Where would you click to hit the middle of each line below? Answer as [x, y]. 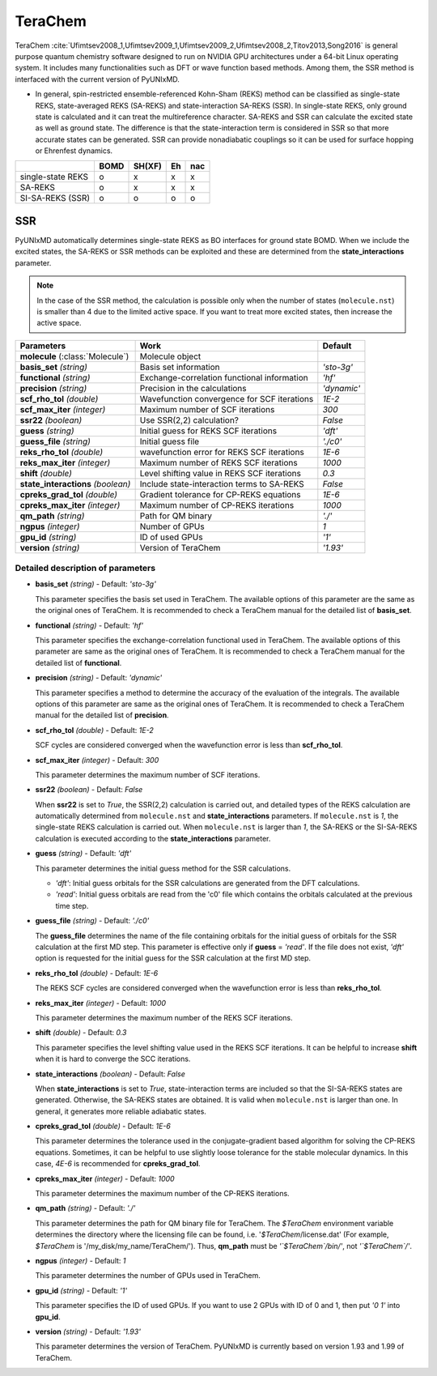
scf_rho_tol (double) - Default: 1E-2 [94, 730]
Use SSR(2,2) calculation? [189, 420]
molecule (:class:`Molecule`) [74, 356]
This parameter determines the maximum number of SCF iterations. [148, 774]
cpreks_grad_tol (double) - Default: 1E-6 [103, 1127]
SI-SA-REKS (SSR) [55, 198]
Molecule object [170, 356]
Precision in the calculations [193, 388]
